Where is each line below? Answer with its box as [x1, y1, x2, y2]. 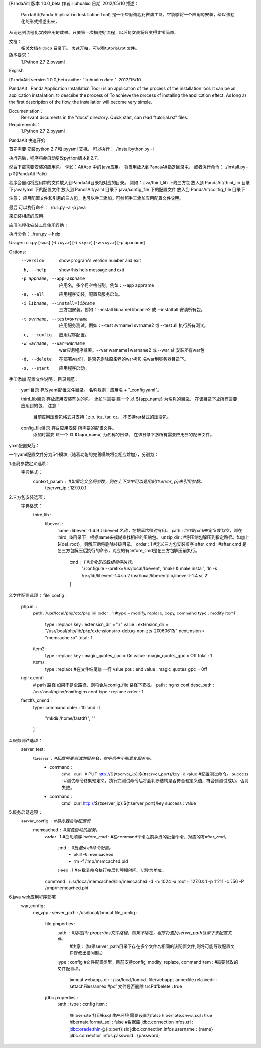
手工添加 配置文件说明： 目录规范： [9, 376, 79, 382]
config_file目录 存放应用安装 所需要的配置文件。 [21, 425, 116, 431]
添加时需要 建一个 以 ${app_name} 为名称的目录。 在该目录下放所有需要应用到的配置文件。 [33, 432, 215, 437]
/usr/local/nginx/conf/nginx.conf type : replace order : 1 [33, 689, 144, 694]
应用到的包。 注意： [21, 403, 60, 408]
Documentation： [9, 108, 44, 114]
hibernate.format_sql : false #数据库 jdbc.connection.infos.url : [69, 1019, 193, 1025]
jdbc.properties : [45, 995, 78, 1000]
